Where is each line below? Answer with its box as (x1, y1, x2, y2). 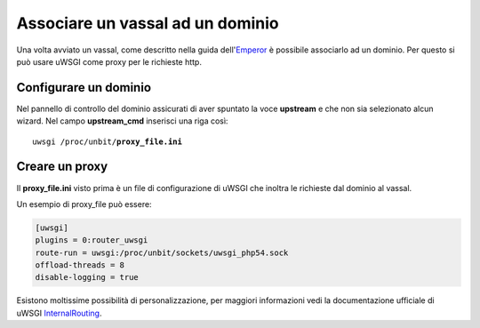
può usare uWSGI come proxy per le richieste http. (16, 56, 202, 67)
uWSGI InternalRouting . (16, 308, 102, 318)
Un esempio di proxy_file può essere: (16, 198, 152, 209)
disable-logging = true (35, 272, 140, 283)
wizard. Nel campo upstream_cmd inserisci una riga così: (16, 116, 228, 126)
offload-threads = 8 (35, 260, 124, 270)
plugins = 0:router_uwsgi (35, 236, 148, 245)
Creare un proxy (16, 159, 108, 174)
